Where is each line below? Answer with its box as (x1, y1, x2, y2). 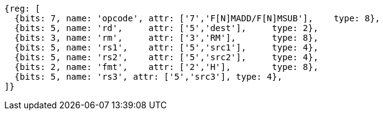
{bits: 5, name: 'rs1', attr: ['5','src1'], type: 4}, (14, 43, 319, 52)
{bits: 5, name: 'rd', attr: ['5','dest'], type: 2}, (14, 23, 319, 33)
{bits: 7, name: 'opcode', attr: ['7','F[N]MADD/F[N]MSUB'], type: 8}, (14, 13, 381, 23)
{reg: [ (4, 4, 41, 13)
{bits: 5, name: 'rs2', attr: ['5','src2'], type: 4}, (14, 52, 319, 62)
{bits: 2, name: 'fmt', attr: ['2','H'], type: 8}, (14, 62, 319, 72)
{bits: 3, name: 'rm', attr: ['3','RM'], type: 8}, (14, 33, 319, 43)
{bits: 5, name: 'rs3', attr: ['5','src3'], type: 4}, (14, 72, 283, 82)
